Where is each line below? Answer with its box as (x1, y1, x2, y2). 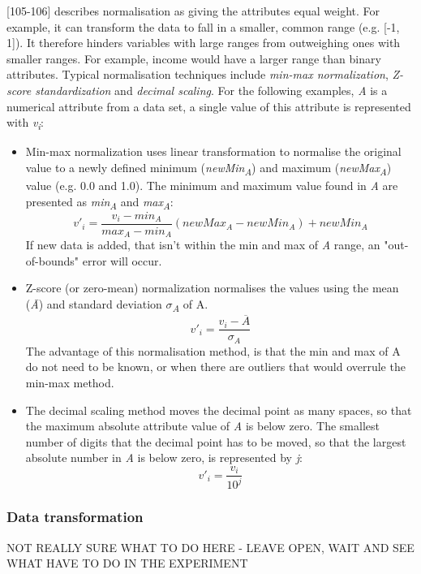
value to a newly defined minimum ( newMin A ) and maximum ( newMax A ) (25, 158, 392, 178)
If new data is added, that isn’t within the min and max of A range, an (25, 236, 380, 253)
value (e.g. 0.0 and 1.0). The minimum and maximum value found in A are (25, 177, 398, 193)
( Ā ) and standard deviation (25, 296, 162, 313)
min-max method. (25, 374, 114, 391)
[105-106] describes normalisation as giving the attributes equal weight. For (6, 2, 380, 19)
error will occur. (82, 252, 162, 269)
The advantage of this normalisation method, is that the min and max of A (25, 342, 401, 359)
